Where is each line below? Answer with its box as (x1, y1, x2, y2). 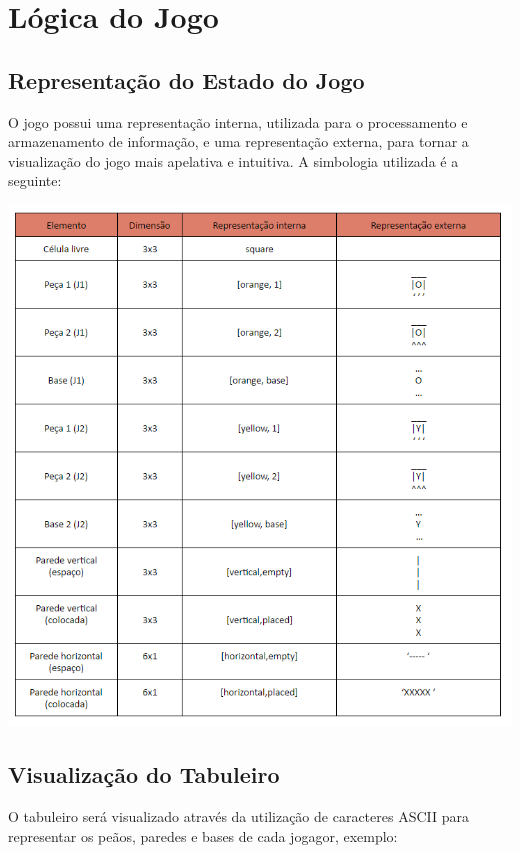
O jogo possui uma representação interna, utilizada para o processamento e (8, 111, 468, 132)
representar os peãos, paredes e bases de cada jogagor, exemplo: (8, 825, 398, 846)
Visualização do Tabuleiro (8, 759, 280, 790)
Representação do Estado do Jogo (8, 64, 365, 95)
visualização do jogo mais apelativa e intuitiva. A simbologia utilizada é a (8, 150, 459, 171)
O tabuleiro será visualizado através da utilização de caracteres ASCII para (8, 806, 469, 827)
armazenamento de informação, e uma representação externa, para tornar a (8, 131, 469, 152)
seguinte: (8, 170, 62, 191)
